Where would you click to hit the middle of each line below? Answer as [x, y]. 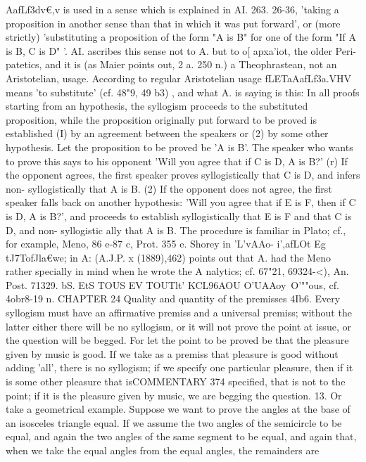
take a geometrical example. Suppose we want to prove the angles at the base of [178, 409]
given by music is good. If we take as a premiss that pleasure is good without [172, 353]
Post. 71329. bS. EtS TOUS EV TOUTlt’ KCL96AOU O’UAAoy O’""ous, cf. [172, 284]
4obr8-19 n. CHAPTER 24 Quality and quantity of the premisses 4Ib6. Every [173, 299]
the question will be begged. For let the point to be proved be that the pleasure [177, 340]
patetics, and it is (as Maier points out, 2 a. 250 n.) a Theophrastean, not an [171, 64]
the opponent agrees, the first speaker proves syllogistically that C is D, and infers [183, 175]
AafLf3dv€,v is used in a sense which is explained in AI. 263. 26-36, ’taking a [172, 9]
